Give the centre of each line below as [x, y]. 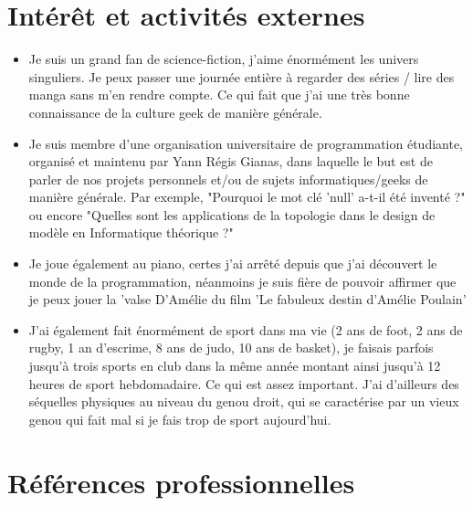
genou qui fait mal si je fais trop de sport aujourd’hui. [180, 419]
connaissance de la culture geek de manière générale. [175, 112]
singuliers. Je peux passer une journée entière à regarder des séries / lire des [242, 76]
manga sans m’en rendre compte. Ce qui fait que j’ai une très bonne [219, 95]
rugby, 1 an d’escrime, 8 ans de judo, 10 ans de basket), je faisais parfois [231, 348]
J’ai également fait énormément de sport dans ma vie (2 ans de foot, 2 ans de [246, 329]
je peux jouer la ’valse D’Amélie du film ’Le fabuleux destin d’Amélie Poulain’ [247, 299]
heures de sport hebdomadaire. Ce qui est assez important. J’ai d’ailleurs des [244, 383]
